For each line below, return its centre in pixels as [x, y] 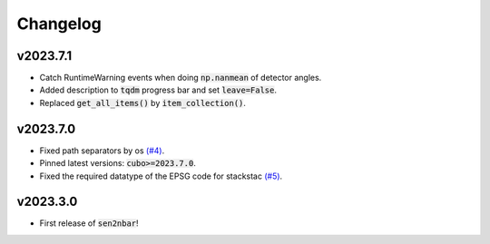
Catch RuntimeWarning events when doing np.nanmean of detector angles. [181, 78]
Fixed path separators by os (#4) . [102, 151]
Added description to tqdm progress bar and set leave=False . [158, 90]
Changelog [59, 24]
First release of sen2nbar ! [89, 223]
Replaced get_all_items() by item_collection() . [143, 102]
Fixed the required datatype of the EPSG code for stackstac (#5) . [161, 176]
